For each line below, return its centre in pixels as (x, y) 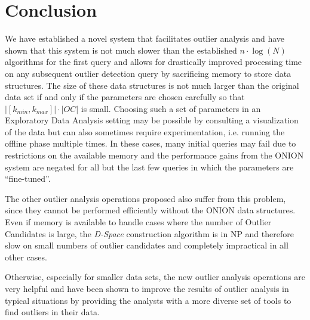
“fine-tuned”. (28, 178)
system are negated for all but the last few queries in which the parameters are (149, 167)
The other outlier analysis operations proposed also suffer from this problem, (145, 198)
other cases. (26, 257)
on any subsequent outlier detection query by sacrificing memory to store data (148, 73)
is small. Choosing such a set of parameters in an (171, 108)
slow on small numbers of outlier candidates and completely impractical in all (147, 245)
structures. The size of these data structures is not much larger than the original (152, 85)
